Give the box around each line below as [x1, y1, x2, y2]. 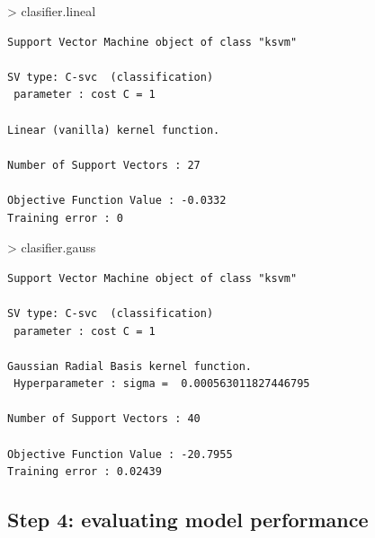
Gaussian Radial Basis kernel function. [7, 359, 253, 373]
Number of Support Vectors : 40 [7, 412, 201, 426]
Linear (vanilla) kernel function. [7, 123, 220, 137]
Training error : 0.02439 [7, 465, 162, 479]
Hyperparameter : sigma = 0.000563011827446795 [13, 377, 310, 391]
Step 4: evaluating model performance [7, 506, 369, 534]
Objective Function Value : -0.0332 [7, 193, 227, 207]
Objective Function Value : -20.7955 [7, 447, 233, 461]
